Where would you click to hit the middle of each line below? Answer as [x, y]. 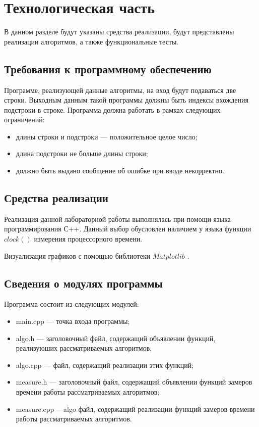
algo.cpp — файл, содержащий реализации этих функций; [105, 365]
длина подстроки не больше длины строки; [82, 153]
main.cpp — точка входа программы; [73, 321]
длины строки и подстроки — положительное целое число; [107, 136]
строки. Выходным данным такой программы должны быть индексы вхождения [126, 100]
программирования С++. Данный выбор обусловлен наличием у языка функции [128, 229]
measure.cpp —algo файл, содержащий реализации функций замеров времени [135, 409]
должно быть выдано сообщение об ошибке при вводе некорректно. [120, 171]
